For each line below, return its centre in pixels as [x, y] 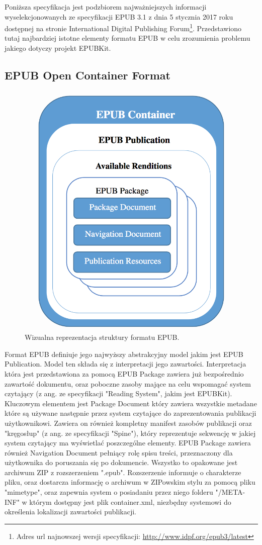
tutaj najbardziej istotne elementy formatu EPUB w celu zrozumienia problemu [127, 38]
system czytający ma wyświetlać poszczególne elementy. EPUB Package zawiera [128, 443]
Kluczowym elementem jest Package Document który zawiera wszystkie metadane [131, 403]
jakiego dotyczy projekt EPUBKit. [58, 48]
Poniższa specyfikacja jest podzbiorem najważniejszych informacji [106, 7]
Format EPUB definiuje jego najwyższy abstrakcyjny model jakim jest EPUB [124, 354]
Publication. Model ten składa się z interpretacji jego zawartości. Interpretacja [125, 364]
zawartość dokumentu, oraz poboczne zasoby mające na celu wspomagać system [128, 383]
